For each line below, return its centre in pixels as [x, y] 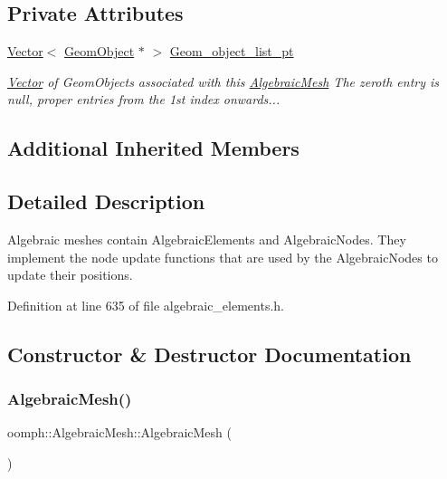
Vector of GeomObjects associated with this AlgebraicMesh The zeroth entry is [223, 81]
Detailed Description [106, 201]
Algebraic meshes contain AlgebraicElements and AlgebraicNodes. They [207, 239]
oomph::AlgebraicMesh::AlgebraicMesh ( [119, 432]
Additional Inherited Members [153, 148]
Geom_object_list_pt [232, 51]
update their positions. [70, 275]
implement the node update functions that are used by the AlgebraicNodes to [223, 257]
